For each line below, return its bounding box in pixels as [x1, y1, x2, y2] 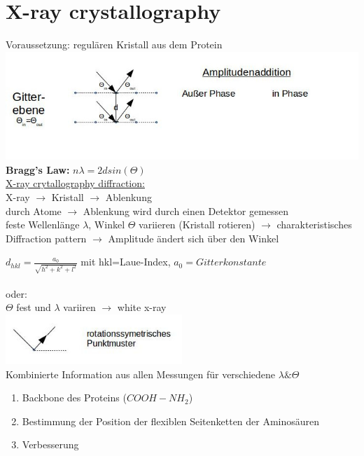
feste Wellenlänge [6, 217, 80, 232]
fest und [16, 300, 51, 315]
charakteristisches [276, 217, 352, 232]
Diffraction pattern [6, 230, 87, 245]
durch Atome [6, 203, 62, 218]
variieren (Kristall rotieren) [139, 217, 255, 232]
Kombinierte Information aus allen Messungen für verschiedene [6, 366, 276, 381]
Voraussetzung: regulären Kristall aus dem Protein [6, 37, 223, 52]
